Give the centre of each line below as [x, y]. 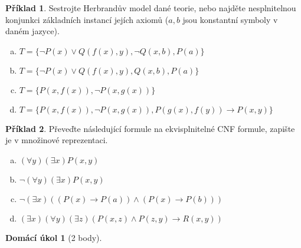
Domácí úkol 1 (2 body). [54, 237]
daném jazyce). [32, 31]
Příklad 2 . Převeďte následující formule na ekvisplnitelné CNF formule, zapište [150, 128]
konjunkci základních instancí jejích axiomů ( [87, 19]
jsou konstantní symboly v [230, 19]
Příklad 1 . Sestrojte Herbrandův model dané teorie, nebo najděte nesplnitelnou [151, 8]
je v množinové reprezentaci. [57, 140]
